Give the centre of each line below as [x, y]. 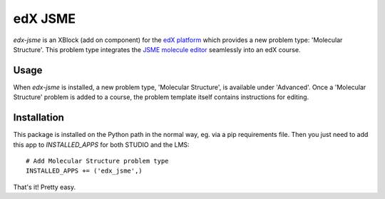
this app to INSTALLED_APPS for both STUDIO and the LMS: [101, 144]
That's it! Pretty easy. [45, 187]
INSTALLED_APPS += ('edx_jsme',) [84, 171]
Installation [38, 118]
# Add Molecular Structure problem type [97, 161]
